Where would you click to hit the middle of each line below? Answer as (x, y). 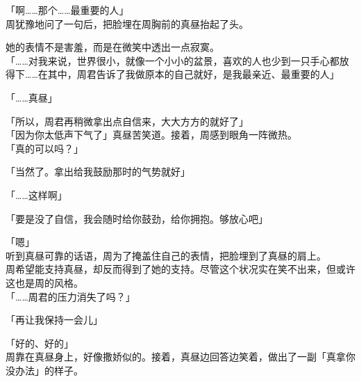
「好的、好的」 (40, 343)
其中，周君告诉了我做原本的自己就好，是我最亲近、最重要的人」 (193, 74)
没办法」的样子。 (44, 370)
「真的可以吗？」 (44, 148)
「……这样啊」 (36, 194)
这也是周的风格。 (44, 282)
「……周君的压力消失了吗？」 (70, 296)
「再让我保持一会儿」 (54, 320)
